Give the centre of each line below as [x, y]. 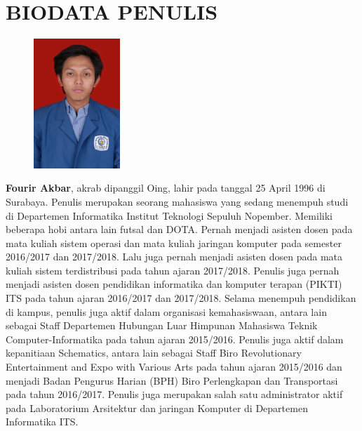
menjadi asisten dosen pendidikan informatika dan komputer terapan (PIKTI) [174, 284]
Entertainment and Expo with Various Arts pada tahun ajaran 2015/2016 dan [174, 367]
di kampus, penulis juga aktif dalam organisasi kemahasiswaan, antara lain [166, 311]
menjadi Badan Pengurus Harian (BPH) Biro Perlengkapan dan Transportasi [172, 380]
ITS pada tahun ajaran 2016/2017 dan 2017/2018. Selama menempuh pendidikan [181, 298]
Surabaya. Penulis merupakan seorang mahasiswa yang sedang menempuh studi [177, 201]
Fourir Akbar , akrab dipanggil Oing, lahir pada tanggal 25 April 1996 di [166, 188]
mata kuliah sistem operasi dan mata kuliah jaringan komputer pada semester [174, 243]
